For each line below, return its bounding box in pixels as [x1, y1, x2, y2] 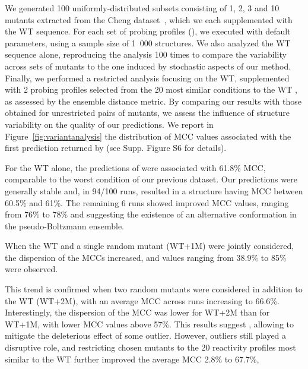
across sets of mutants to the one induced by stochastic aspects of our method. [5, 59, 291, 72]
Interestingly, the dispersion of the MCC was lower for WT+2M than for [5, 306, 270, 318]
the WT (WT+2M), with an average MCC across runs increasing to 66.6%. [5, 294, 280, 307]
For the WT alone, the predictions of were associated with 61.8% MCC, [5, 161, 266, 174]
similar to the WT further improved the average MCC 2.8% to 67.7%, [5, 352, 259, 365]
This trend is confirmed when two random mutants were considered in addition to [5, 283, 303, 295]
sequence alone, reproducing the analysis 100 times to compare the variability [5, 48, 287, 61]
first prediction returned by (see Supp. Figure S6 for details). [5, 141, 227, 154]
